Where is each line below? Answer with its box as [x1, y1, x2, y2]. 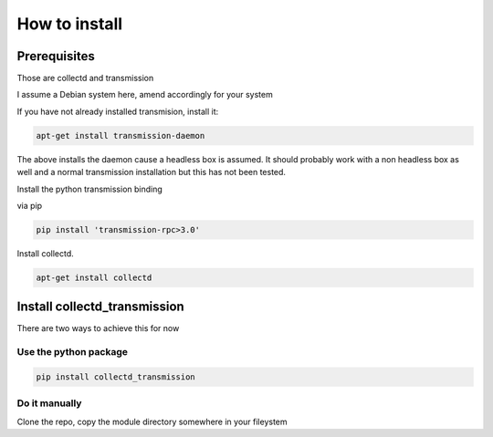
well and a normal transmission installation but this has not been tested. [16, 167, 287, 178]
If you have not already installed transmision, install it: [16, 106, 219, 117]
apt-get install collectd [36, 272, 152, 283]
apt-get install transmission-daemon [36, 130, 205, 140]
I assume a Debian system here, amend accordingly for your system [16, 89, 273, 100]
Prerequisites [16, 48, 95, 64]
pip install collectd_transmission [36, 371, 195, 382]
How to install [16, 14, 123, 34]
